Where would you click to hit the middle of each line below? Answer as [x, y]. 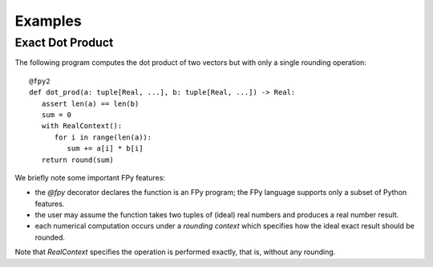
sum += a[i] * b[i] [105, 149]
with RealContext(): [82, 126]
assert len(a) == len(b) [90, 103]
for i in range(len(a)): [103, 137]
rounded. [50, 237]
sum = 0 [57, 115]
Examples [48, 21]
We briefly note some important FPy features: [90, 177]
